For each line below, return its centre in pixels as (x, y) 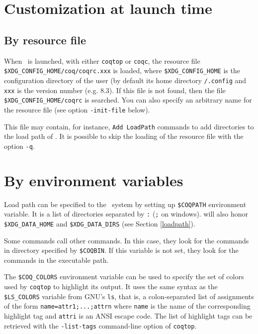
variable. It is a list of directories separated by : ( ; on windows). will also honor (126, 214)
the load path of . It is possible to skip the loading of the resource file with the (124, 136)
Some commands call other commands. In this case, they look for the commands (127, 240)
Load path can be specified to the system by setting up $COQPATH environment (125, 204)
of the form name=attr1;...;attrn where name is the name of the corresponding (127, 306)
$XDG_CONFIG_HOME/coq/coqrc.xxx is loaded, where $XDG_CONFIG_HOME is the (122, 70)
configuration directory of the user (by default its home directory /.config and (125, 80)
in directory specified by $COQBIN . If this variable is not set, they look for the (121, 250)
